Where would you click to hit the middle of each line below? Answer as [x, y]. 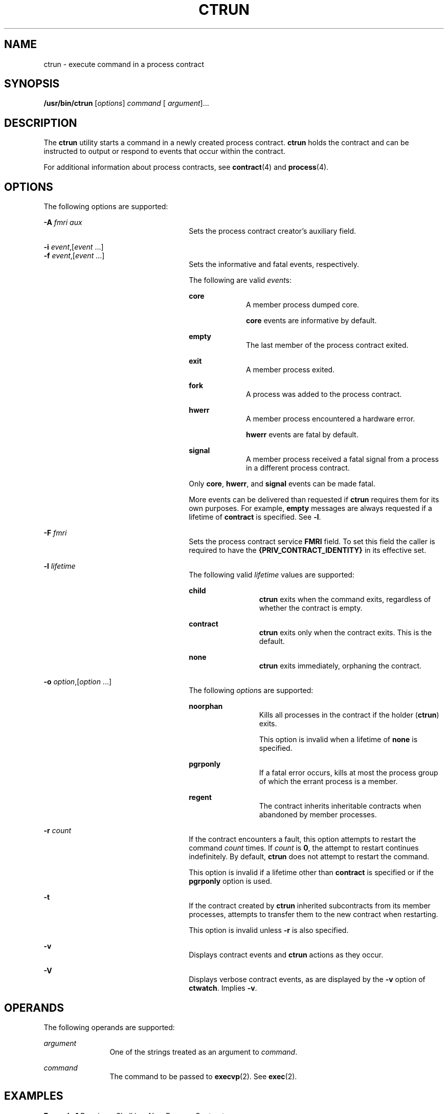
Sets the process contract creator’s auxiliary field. [273, 231]
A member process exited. [290, 370]
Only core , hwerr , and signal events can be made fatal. [282, 484]
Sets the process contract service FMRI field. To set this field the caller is [312, 542]
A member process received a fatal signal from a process [342, 459]
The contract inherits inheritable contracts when [340, 806]
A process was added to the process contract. [324, 394]
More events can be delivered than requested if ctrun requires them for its [314, 500]
